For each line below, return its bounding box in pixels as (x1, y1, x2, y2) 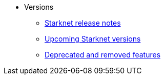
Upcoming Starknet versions (45, 34, 141, 43)
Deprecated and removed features (45, 50, 161, 59)
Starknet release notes (45, 18, 121, 27)
